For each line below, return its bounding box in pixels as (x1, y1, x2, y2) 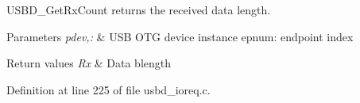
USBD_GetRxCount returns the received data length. (6, 2, 271, 17)
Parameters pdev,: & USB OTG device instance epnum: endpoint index (6, 28, 354, 44)
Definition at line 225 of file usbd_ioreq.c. (6, 81, 211, 97)
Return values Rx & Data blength (6, 55, 172, 71)
